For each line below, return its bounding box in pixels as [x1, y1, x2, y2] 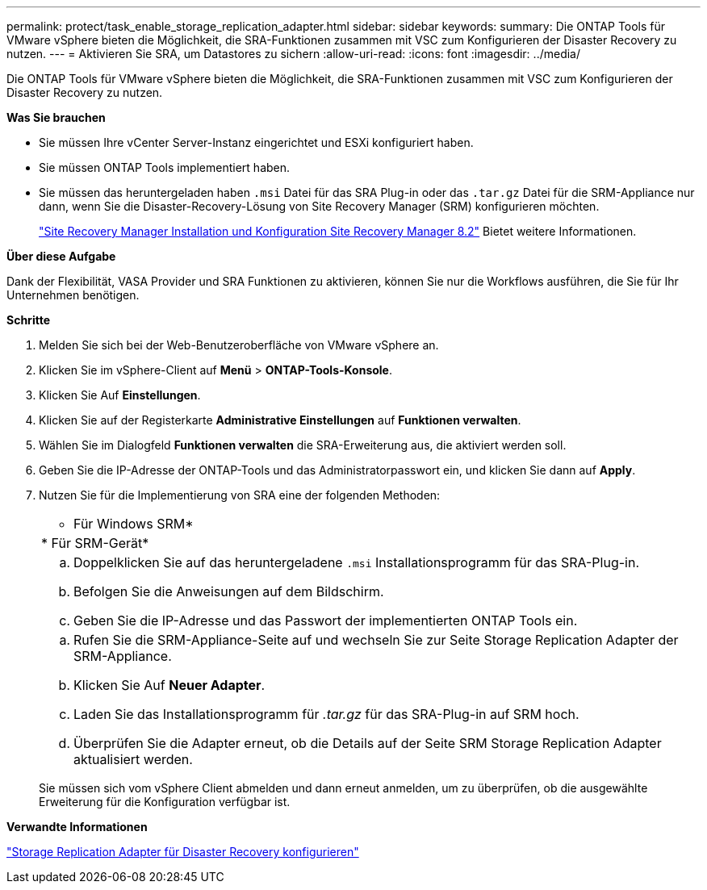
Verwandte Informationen [6, 820, 148, 834]
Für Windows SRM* [73, 516, 194, 532]
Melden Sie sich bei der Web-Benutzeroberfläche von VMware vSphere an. [39, 338, 439, 352]
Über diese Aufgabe [6, 249, 116, 263]
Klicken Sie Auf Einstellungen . [39, 388, 201, 402]
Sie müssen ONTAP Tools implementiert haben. [39, 161, 291, 174]
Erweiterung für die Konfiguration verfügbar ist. [39, 795, 291, 809]
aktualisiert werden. [73, 751, 193, 767]
